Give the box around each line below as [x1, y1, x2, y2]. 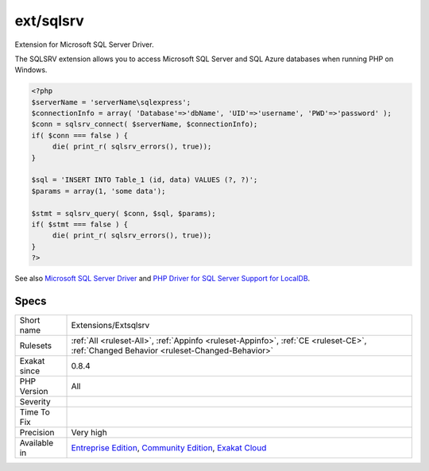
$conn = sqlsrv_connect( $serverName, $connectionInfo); [31, 120, 258, 129]
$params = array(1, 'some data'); [31, 187, 166, 195]
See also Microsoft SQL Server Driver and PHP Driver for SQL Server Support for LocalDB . [14, 274, 311, 284]
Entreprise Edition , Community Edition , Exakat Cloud [71, 442, 267, 454]
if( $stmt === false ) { [31, 220, 129, 229]
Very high [71, 427, 107, 438]
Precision [19, 427, 55, 438]
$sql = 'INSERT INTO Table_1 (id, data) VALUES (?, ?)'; [31, 176, 258, 184]
